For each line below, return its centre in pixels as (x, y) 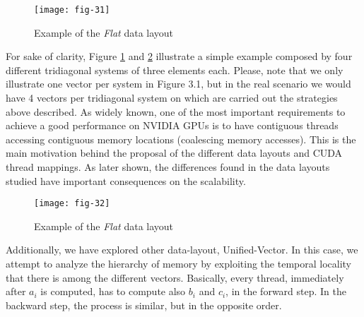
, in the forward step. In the (286, 291)
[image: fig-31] (72, 10)
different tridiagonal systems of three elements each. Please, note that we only (175, 70)
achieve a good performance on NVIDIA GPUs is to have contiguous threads (172, 125)
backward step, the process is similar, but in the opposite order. (144, 305)
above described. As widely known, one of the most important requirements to (176, 111)
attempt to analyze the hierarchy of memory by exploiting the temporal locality (178, 264)
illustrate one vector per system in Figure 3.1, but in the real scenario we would (178, 84)
